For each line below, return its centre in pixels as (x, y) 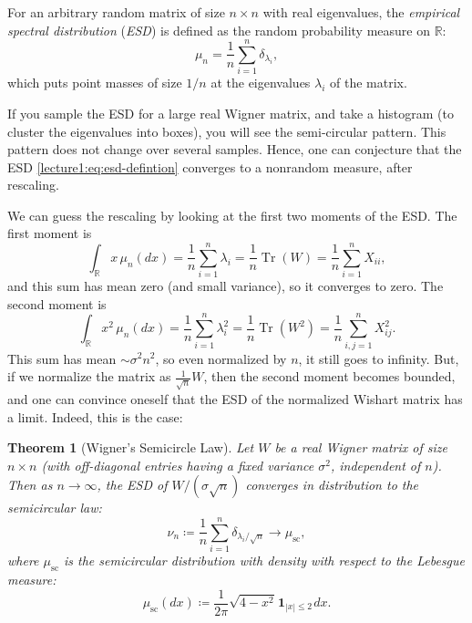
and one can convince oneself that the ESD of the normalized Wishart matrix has (235, 399)
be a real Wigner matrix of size (361, 447)
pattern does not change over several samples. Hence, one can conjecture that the (235, 149)
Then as (30, 485)
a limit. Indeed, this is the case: (95, 416)
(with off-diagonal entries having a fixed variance (178, 465)
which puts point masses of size (95, 83)
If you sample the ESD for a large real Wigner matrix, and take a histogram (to (231, 113)
